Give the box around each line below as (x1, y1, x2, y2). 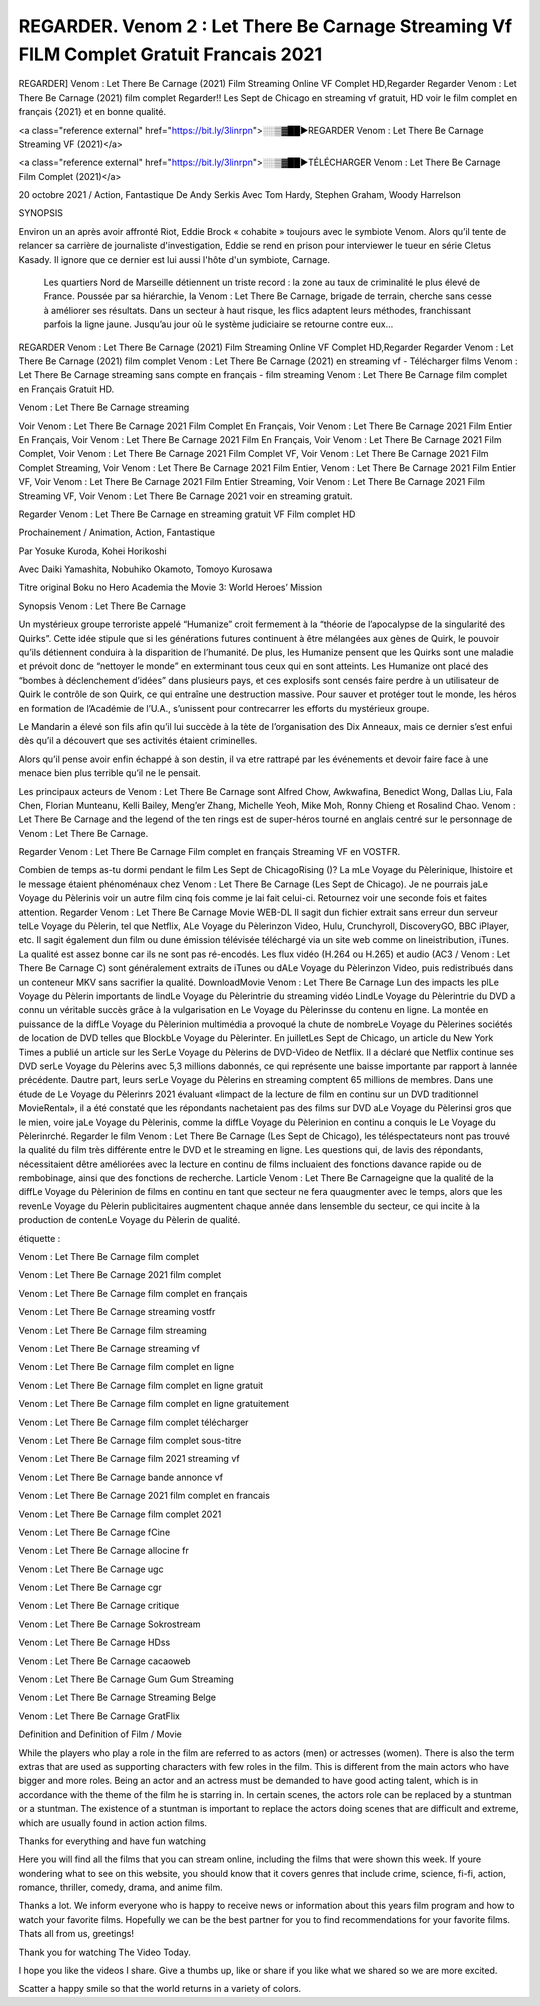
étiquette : (18, 1232, 61, 1244)
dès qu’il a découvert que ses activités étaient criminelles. (18, 735, 258, 747)
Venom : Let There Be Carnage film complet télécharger (18, 1416, 249, 1428)
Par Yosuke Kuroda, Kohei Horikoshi (18, 545, 167, 557)
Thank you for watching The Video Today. (18, 1946, 192, 1958)
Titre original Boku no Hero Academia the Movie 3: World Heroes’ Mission (18, 581, 323, 594)
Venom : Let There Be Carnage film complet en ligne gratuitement (18, 1398, 290, 1410)
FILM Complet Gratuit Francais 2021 (18, 43, 323, 65)
